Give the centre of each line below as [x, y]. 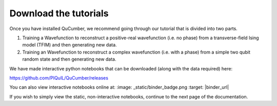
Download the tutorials [59, 13]
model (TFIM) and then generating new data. [70, 45]
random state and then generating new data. [69, 59]
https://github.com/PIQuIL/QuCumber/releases [59, 78]
